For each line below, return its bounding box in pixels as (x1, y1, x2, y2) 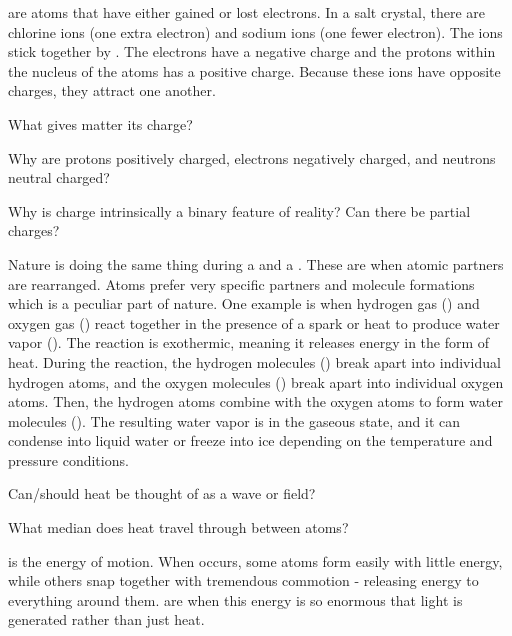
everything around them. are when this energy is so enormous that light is (8, 589, 463, 610)
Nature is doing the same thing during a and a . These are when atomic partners (8, 253, 504, 274)
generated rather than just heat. (8, 609, 205, 630)
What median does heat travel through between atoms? (8, 517, 349, 538)
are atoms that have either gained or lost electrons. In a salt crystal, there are (8, 2, 485, 22)
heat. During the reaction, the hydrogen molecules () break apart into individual (8, 351, 501, 372)
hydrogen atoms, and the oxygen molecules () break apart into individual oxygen (8, 371, 504, 392)
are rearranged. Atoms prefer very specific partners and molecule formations (8, 273, 475, 294)
